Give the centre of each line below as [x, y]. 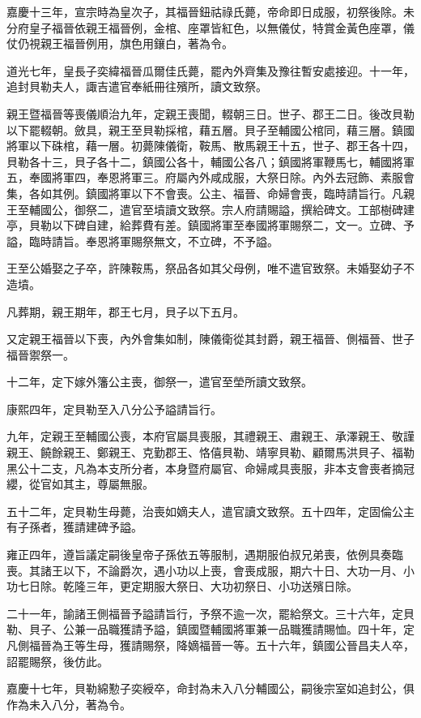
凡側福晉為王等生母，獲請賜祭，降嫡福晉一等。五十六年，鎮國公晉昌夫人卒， [210, 645]
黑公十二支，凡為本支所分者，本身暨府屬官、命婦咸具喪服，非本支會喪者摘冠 [210, 468]
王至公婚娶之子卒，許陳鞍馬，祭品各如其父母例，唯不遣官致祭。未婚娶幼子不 [210, 268]
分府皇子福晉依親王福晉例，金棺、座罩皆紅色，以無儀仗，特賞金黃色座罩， [205, 27]
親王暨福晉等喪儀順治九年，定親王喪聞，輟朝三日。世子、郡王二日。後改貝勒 [210, 113]
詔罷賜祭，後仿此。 [57, 661]
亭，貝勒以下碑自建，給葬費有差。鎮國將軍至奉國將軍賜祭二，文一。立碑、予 [210, 225]
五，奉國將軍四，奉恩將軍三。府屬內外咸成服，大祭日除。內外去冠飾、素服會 [210, 177]
